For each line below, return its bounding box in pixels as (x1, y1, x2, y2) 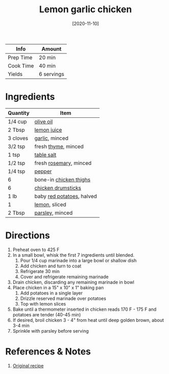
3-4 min (12, 322, 30, 329)
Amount (41, 45, 62, 52)
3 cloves (8, 134, 29, 141)
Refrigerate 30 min (20, 268, 60, 274)
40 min (39, 62, 56, 69)
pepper (34, 167, 52, 174)
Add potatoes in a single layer (20, 290, 83, 296)
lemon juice (34, 126, 62, 133)
